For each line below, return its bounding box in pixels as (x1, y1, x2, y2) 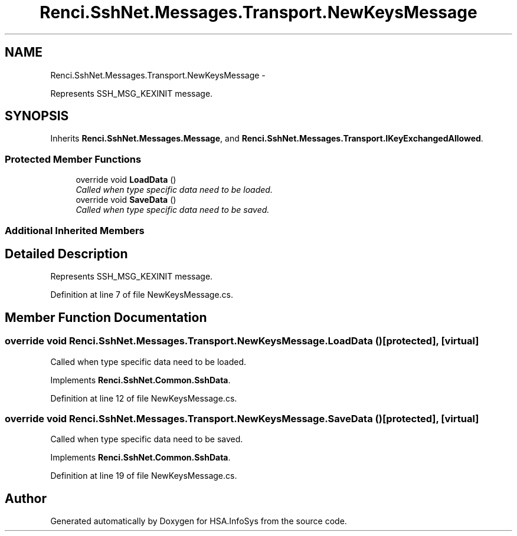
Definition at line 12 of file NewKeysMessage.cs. (50, 393, 237, 403)
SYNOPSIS (5, 108, 69, 124)
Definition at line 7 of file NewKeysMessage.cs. (50, 290, 233, 300)
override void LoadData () (76, 175, 176, 185)
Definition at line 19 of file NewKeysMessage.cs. (50, 471, 237, 481)
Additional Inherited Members (5, 224, 145, 236)
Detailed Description (5, 246, 128, 261)
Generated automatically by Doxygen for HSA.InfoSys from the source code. (50, 516, 347, 527)
